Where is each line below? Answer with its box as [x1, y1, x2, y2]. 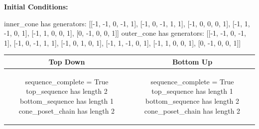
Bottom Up [172, 56, 213, 66]
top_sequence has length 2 [26, 86, 108, 96]
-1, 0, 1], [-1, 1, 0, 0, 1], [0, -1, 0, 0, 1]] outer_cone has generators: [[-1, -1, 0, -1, [4, 28, 246, 38]
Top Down [48, 56, 85, 66]
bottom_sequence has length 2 [145, 95, 239, 106]
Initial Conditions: [4, 1, 68, 11]
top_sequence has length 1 [151, 86, 233, 96]
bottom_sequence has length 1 [20, 95, 114, 106]
